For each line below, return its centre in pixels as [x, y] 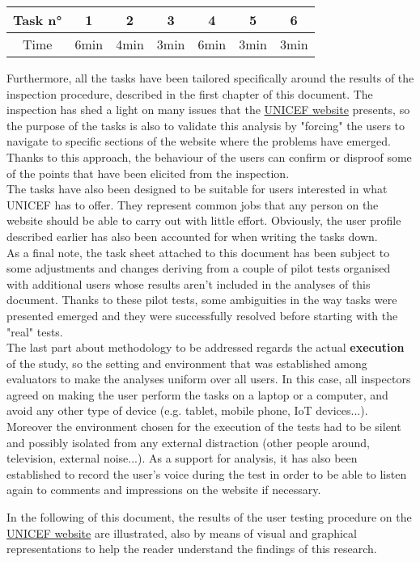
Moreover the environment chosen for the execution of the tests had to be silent [204, 427]
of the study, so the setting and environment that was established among [187, 363]
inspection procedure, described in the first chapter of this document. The [190, 93]
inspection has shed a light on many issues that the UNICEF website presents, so [208, 110]
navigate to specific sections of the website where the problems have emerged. [199, 141]
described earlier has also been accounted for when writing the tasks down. [192, 236]
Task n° [38, 20]
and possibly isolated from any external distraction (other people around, [188, 442]
